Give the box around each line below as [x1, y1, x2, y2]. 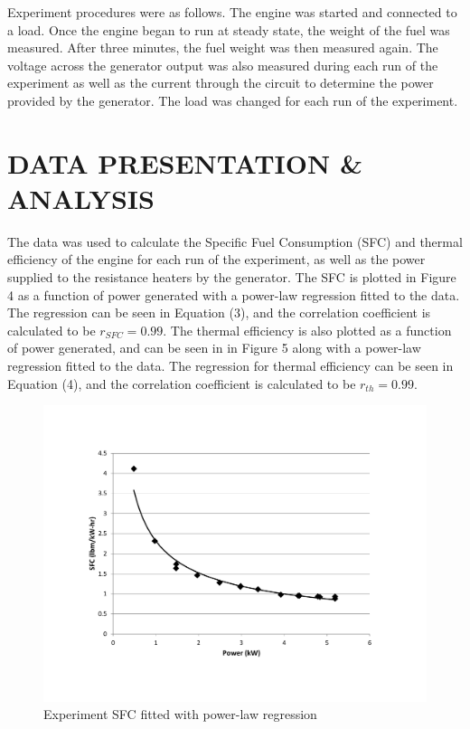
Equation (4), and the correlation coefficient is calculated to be [7, 374, 356, 393]
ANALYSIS [7, 179, 155, 216]
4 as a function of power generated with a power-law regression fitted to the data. [7, 285, 460, 304]
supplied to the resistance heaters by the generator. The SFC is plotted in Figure [7, 268, 456, 287]
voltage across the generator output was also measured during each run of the [7, 55, 438, 74]
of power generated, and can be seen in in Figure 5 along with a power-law [7, 338, 421, 357]
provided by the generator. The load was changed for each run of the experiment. [7, 90, 458, 109]
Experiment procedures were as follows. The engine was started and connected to [7, 3, 457, 21]
